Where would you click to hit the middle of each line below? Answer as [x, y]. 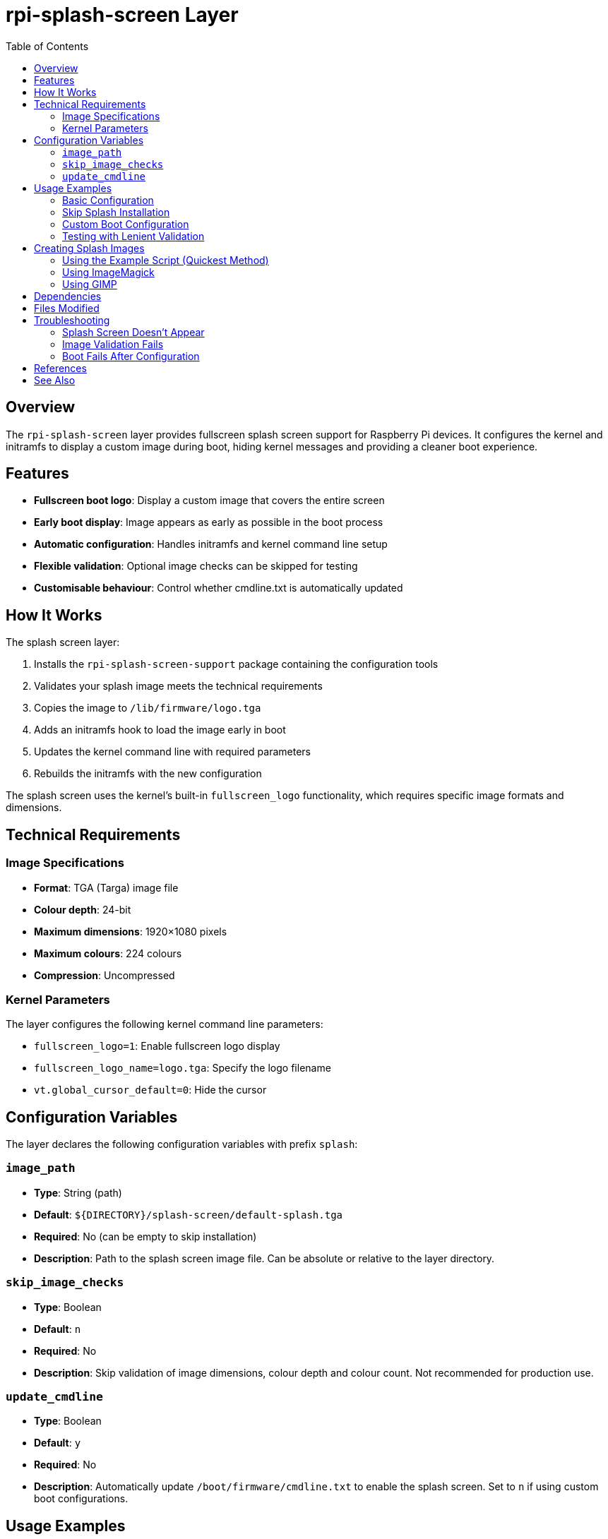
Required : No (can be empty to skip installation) [145, 1236]
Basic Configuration [108, 200]
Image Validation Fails [113, 344]
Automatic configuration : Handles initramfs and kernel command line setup [211, 544]
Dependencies [68, 296]
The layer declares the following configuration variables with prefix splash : [182, 1144]
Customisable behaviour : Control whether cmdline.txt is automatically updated [219, 588]
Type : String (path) [78, 1192]
